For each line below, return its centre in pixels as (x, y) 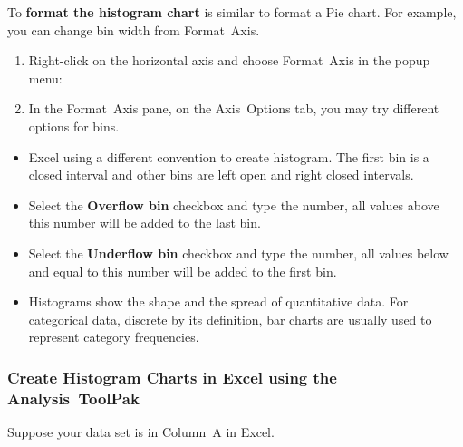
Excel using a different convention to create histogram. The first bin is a (229, 156)
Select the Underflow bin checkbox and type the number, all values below (238, 253)
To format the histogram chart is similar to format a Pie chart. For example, (232, 12)
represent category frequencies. (114, 337)
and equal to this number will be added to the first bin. (183, 271)
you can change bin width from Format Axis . (134, 29)
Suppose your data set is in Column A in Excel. (141, 432)
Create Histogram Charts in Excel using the (172, 377)
